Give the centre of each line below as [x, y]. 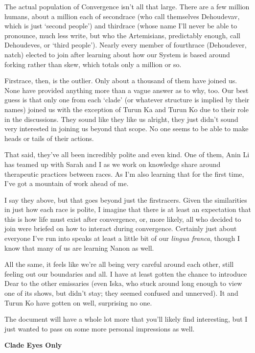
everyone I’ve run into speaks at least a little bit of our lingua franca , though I [122, 238]
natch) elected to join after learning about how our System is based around [117, 54]
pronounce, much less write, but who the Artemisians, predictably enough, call [122, 35]
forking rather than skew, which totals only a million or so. [93, 64]
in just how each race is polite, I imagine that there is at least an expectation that [128, 209]
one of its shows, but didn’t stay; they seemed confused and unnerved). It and [121, 293]
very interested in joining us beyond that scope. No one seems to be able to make [127, 129]
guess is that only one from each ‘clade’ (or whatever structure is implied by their [127, 100]
